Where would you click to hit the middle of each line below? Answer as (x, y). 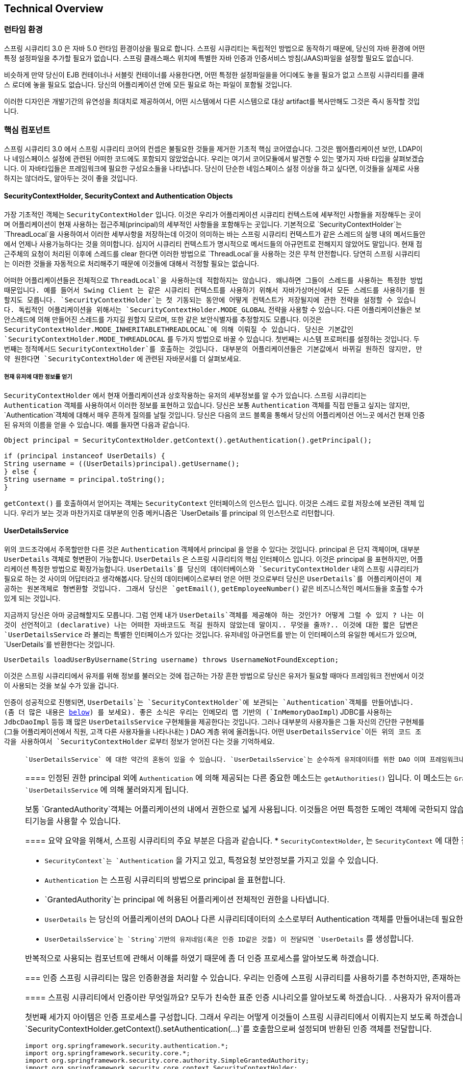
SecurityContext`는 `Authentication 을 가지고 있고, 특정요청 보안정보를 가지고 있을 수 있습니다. (212, 860)
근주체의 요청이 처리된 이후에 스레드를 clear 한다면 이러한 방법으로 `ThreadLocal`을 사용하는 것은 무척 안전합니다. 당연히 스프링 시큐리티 (212, 253)
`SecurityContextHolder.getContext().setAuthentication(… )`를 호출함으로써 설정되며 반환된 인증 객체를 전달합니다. (228, 1029)
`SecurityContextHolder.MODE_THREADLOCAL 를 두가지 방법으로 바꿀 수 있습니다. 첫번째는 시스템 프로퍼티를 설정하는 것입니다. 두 (212, 339)
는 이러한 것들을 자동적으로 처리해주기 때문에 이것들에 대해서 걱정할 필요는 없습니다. (131, 263)
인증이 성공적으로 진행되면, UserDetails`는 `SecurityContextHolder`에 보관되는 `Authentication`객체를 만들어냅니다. (209, 702)
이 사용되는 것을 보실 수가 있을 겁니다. (61, 685)
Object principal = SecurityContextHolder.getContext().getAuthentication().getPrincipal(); (188, 440)
